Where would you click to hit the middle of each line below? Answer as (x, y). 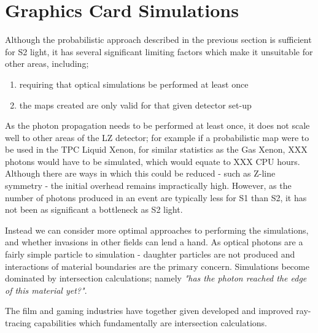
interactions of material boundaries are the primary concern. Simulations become (157, 266)
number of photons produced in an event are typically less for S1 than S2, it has (156, 197)
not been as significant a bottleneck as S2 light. (94, 209)
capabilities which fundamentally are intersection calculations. (150, 323)
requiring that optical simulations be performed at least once (134, 84)
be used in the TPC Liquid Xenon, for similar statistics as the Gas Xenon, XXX (156, 149)
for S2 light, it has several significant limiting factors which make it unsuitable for (159, 51)
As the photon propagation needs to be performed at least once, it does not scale (157, 125)
